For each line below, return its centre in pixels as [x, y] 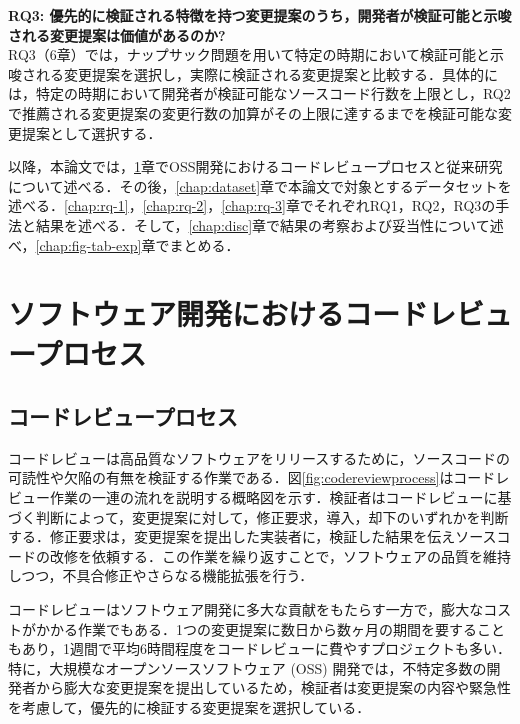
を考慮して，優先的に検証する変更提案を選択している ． [189, 707]
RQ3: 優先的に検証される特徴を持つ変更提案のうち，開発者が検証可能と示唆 [260, 15]
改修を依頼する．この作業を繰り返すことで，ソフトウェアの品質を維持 [280, 555]
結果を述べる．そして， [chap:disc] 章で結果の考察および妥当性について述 [269, 224]
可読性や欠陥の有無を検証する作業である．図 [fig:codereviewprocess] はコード [252, 477]
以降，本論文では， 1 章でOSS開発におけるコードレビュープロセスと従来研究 [255, 166]
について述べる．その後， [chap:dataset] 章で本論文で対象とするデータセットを [260, 185]
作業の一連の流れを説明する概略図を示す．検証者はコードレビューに [273, 497]
